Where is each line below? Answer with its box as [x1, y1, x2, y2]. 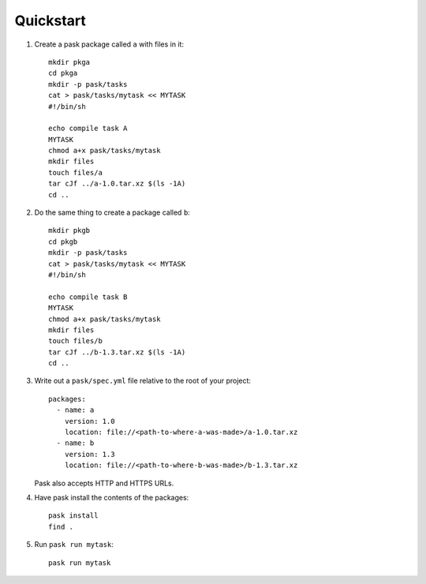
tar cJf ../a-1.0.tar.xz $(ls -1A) [48, 179, 186, 189]
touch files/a [48, 168, 103, 177]
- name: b [56, 439, 95, 447]
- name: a [56, 406, 95, 414]
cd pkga [48, 69, 78, 78]
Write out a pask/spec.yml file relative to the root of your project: [34, 376, 252, 386]
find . [48, 522, 74, 531]
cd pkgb [48, 237, 78, 246]
